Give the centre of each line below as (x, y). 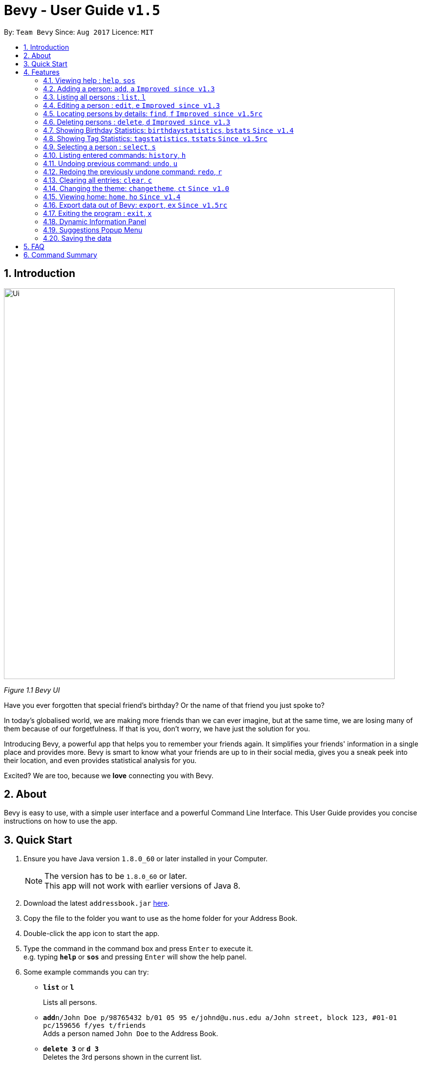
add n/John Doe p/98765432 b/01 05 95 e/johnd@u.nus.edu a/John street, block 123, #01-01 (220, 1018)
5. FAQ (34, 246)
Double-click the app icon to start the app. (92, 934)
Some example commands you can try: (86, 972)
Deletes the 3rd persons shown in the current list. (122, 1057)
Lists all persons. (70, 1002)
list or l (59, 987)
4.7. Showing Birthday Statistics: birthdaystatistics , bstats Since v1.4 (169, 130)
